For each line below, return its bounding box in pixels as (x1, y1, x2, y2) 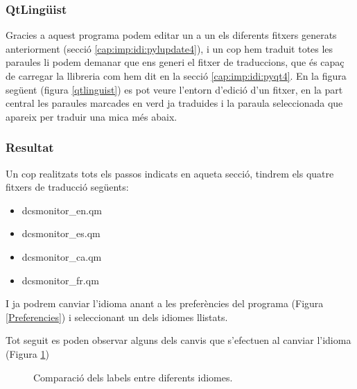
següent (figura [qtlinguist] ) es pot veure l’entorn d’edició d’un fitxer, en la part (6, 82, 343, 96)
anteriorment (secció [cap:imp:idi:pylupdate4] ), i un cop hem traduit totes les (6, 41, 333, 55)
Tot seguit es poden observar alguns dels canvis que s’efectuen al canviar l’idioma (6, 333, 351, 347)
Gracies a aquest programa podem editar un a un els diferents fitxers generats (6, 28, 337, 42)
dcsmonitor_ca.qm (21, 249, 102, 263)
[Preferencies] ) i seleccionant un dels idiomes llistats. (6, 309, 228, 324)
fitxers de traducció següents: (6, 180, 129, 194)
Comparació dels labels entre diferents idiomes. (33, 370, 233, 384)
